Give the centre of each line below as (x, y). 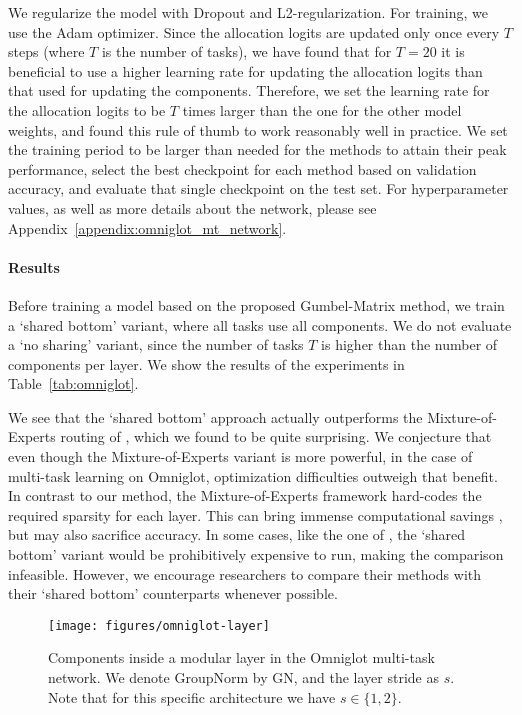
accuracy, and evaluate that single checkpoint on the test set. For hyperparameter (258, 188)
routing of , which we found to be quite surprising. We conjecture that (276, 436)
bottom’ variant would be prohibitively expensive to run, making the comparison (256, 554)
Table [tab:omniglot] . (73, 383)
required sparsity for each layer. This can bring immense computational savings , (255, 514)
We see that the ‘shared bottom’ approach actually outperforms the (215, 416)
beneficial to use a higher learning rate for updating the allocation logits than (245, 70)
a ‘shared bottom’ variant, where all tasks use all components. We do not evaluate (260, 324)
